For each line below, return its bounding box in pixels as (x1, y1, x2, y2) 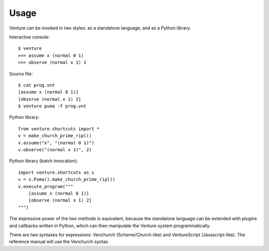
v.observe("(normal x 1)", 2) (18, 147, 92, 153)
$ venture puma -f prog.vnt (18, 103, 87, 109)
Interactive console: (9, 34, 50, 40)
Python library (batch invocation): (9, 158, 78, 164)
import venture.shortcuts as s (18, 170, 95, 175)
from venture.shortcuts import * (18, 126, 100, 132)
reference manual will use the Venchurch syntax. (9, 239, 110, 245)
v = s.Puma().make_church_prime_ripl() (18, 177, 116, 182)
